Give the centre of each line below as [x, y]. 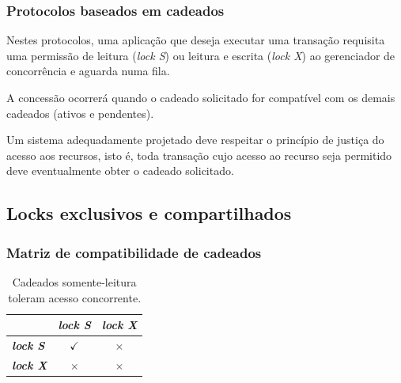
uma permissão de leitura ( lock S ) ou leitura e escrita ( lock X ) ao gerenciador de [201, 55]
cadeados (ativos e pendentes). [80, 113]
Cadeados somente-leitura [74, 281]
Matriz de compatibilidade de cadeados [134, 252]
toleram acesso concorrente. [75, 297]
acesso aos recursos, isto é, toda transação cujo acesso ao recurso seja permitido [199, 155]
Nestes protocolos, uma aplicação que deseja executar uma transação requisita [196, 40]
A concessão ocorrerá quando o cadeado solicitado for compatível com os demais [201, 97]
